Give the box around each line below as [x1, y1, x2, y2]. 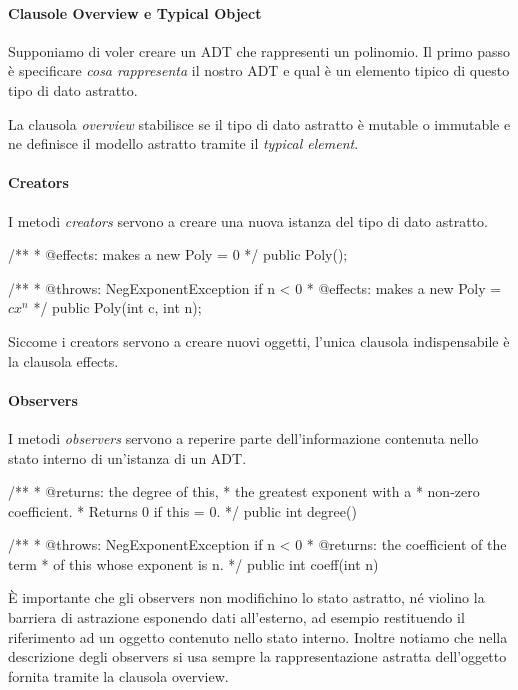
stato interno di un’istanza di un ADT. [8, 447, 247, 468]
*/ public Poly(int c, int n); [33, 297, 202, 318]
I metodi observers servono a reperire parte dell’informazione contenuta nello [8, 427, 479, 448]
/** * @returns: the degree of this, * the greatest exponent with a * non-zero [8, 481, 480, 502]
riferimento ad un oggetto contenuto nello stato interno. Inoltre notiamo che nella [8, 626, 508, 647]
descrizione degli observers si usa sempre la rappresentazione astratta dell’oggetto [8, 646, 507, 667]
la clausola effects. [8, 350, 119, 371]
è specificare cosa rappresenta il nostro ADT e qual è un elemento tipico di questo [8, 60, 510, 81]
